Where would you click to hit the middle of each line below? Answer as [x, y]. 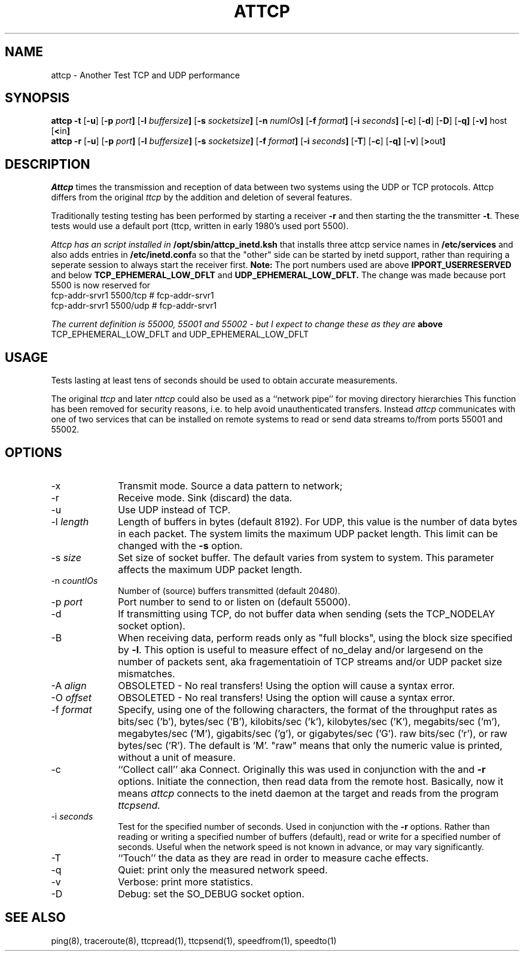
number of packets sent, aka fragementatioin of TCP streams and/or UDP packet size [310, 661]
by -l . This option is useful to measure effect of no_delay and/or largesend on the [301, 649]
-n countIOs [74, 580]
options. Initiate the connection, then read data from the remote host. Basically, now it [311, 781]
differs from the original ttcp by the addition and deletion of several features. [202, 197]
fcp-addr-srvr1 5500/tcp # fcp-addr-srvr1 [132, 296]
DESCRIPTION [48, 164]
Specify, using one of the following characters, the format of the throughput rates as [308, 709]
